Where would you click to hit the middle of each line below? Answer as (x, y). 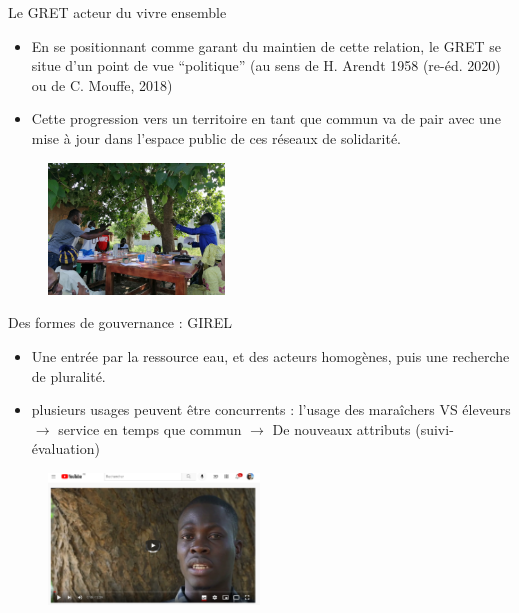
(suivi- (434, 428)
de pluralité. (68, 375)
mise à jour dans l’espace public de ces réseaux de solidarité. (216, 137)
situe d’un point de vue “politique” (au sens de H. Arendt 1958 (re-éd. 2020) (266, 65)
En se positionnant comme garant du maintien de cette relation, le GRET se (266, 45)
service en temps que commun (150, 428)
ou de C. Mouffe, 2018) (102, 84)
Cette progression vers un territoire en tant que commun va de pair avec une (266, 118)
